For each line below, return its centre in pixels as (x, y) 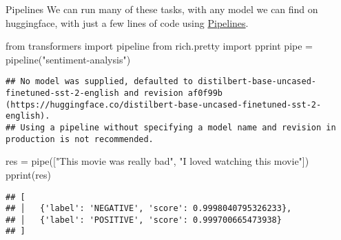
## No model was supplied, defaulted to (100, 82)
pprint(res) (28, 174)
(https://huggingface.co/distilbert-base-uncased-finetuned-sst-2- (164, 104)
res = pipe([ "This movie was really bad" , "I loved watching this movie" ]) (157, 161)
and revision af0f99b (173, 93)
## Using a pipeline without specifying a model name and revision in (171, 128)
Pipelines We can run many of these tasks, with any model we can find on (162, 9)
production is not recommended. (80, 139)
